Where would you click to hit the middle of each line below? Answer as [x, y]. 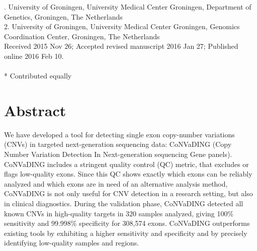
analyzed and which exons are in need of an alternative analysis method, [116, 183]
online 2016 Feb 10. [34, 56]
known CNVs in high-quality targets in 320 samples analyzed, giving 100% [119, 213]
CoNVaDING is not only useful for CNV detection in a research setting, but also [128, 193]
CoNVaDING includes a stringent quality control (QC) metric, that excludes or [126, 164]
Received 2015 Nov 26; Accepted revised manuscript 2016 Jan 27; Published [121, 46]
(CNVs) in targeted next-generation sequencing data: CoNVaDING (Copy [118, 144]
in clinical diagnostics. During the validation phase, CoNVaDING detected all [124, 203]
